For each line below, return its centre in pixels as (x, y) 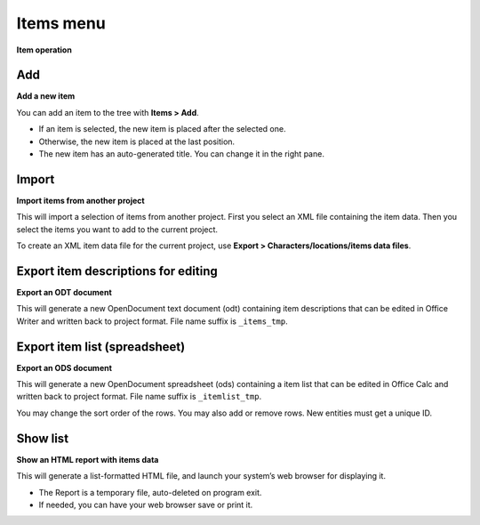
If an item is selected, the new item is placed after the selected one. (162, 129)
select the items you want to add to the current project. (117, 229)
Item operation (44, 50)
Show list (43, 438)
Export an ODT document (64, 292)
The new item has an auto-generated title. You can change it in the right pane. (181, 154)
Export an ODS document (64, 367)
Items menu (61, 23)
